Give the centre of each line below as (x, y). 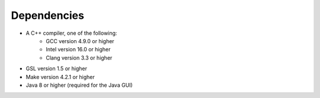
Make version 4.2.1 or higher (60, 77)
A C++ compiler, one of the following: (71, 33)
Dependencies (47, 15)
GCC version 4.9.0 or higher (80, 41)
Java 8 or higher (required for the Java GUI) (79, 85)
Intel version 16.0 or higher (78, 50)
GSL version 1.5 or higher (57, 68)
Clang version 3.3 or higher (79, 58)
